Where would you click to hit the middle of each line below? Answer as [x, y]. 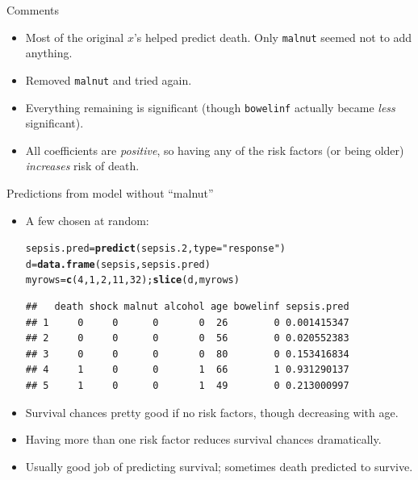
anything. [49, 53]
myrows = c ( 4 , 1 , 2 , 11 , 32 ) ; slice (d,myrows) [132, 280]
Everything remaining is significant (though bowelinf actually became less [210, 107]
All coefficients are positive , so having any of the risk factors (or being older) [215, 150]
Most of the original [75, 37]
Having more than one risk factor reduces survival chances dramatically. [203, 439]
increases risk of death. [82, 166]
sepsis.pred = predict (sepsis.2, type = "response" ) [156, 249]
